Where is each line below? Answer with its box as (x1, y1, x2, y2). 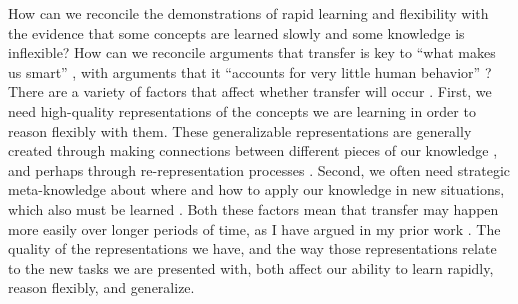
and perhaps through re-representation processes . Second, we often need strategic (8, 159, 511, 180)
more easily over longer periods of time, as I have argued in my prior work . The (8, 218, 501, 239)
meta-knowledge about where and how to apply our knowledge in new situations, (8, 179, 505, 200)
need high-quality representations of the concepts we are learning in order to (8, 100, 476, 121)
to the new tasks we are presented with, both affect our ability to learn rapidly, (8, 257, 494, 278)
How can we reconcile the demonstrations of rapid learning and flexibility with (8, 3, 489, 23)
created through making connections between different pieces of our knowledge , (8, 140, 498, 161)
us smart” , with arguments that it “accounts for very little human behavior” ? (8, 61, 492, 82)
